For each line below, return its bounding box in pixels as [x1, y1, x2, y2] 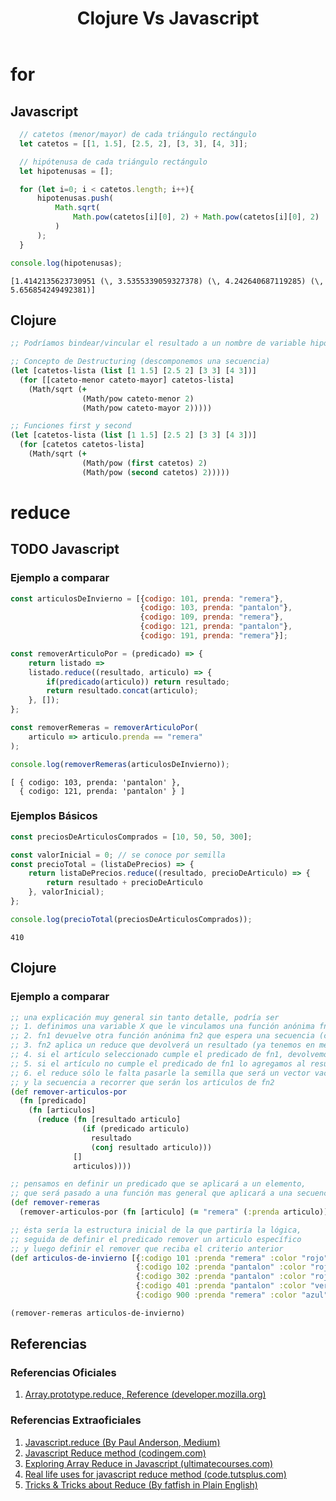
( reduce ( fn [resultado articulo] [36, 1115, 182, 1125]
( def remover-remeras [10, 1198, 101, 1208]
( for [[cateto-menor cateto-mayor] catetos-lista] [19, 375, 235, 385]
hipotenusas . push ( [36, 193, 114, 204]
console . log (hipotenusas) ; [10, 258, 123, 268]
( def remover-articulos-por [10, 1087, 128, 1097]
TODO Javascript [10, 541, 120, 558]
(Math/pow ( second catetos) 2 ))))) [81, 467, 230, 477]
